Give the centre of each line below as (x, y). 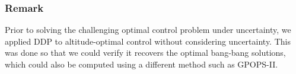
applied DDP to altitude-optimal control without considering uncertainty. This (148, 41)
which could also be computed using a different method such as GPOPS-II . (141, 64)
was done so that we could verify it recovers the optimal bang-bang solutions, (145, 53)
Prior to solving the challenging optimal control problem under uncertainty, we (148, 30)
